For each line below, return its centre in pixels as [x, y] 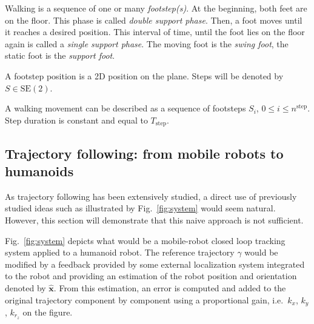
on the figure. [48, 312]
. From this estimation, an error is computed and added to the [170, 287]
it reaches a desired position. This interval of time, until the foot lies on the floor [155, 32]
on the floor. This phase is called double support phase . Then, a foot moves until [154, 20]
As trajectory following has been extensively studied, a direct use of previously [151, 196]
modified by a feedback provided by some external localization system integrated [155, 264]
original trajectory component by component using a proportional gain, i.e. [144, 299]
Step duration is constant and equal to [76, 120]
